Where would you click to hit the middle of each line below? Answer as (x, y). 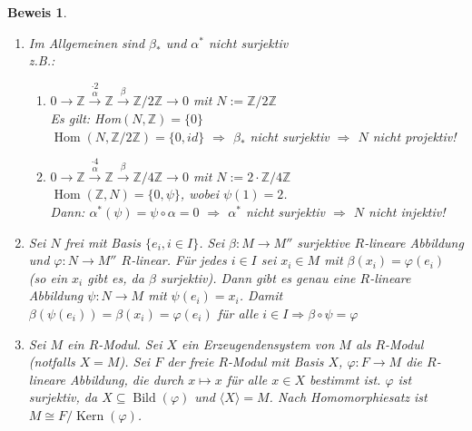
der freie (191, 362)
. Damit (261, 295)
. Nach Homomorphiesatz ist (348, 397)
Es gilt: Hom (86, 118)
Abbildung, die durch (127, 379)
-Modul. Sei (130, 343)
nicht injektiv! (407, 211)
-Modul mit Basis (276, 362)
